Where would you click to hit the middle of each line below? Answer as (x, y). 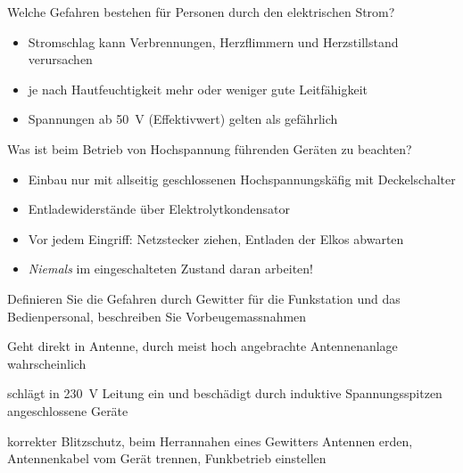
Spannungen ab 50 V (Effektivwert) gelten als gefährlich (183, 119)
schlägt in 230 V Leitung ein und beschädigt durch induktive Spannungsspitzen (225, 393)
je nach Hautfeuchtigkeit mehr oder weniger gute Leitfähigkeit (198, 89)
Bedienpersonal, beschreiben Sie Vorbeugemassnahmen (157, 316)
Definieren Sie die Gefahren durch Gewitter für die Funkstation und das (204, 298)
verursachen (60, 59)
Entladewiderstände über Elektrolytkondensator (159, 209)
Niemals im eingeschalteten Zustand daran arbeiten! (170, 269)
